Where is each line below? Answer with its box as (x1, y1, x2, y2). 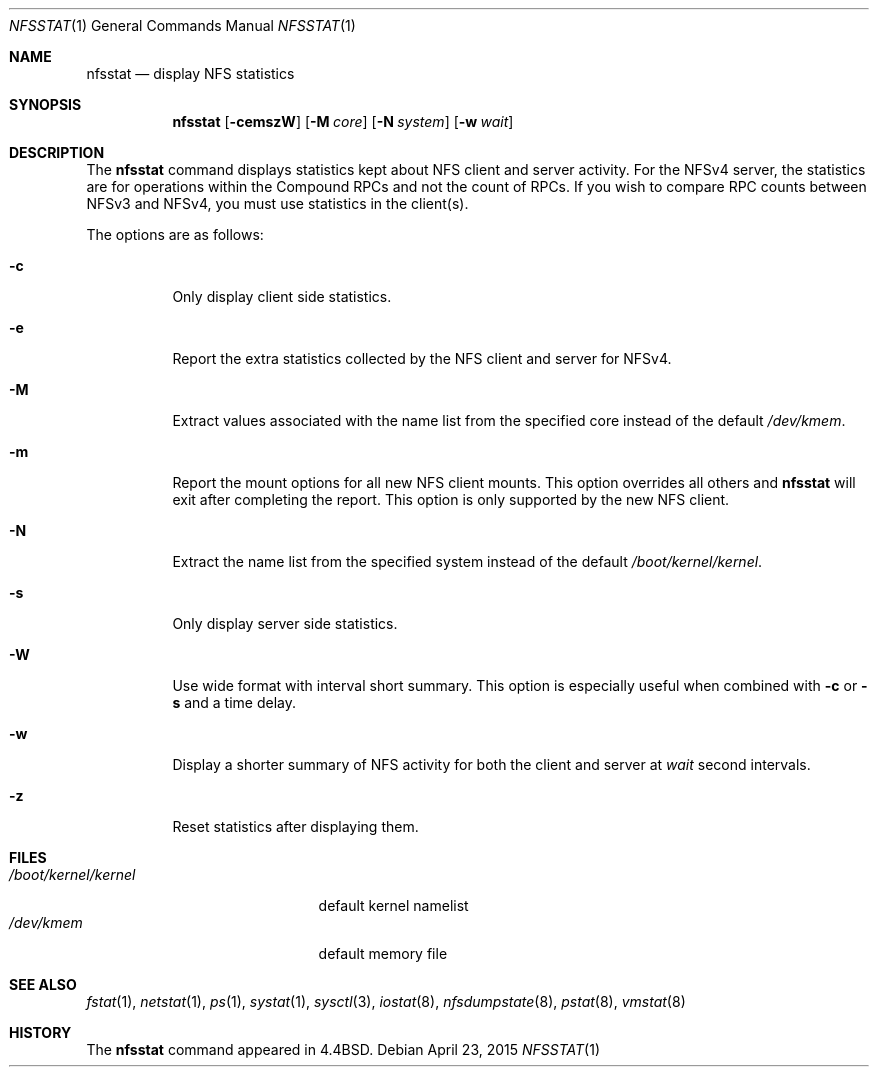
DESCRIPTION (9, 144, 105, 161)
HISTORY (9, 1024, 72, 1041)
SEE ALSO (9, 976, 77, 993)
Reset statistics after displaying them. (172, 818, 419, 835)
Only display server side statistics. (172, 615, 398, 632)
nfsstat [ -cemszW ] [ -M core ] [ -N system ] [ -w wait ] (172, 113, 514, 130)
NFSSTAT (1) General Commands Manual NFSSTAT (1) (9, 17, 356, 34)
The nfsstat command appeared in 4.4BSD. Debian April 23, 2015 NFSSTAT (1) (86, 1041, 601, 1058)
